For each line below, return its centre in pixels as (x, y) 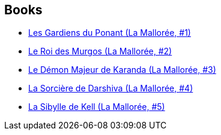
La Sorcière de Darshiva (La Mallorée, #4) (111, 88)
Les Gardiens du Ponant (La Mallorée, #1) (110, 33)
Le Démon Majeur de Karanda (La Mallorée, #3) (122, 70)
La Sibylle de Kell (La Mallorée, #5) (97, 107)
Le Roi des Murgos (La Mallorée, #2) (100, 51)
